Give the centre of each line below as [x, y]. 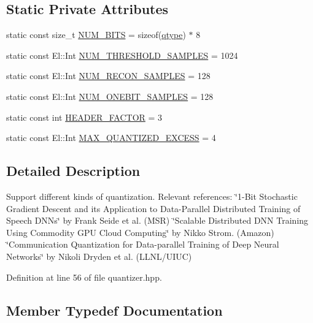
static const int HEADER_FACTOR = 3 [84, 117]
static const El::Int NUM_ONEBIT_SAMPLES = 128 [110, 96]
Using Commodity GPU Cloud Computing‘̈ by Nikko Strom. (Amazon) [140, 232]
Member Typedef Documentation [114, 310]
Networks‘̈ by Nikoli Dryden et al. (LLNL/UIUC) [99, 256]
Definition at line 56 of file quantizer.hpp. [84, 277]
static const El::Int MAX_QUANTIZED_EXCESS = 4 [111, 138]
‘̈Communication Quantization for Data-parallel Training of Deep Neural [143, 244]
